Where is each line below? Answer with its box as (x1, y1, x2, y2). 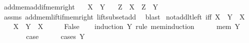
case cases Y (26, 30, 85, 41)
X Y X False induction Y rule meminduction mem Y (13, 21, 240, 31)
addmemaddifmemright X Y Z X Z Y (3, 1, 158, 11)
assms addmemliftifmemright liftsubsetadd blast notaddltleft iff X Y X (3, 11, 245, 21)
